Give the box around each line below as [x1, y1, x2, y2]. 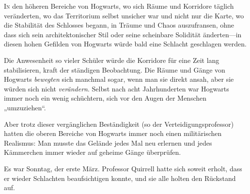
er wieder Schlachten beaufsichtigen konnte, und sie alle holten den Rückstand [4, 173, 236, 183]
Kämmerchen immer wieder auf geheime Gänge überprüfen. [4, 147, 181, 157]
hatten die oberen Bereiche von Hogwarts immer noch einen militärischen [4, 128, 222, 138]
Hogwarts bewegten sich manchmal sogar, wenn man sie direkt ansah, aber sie [4, 74, 234, 84]
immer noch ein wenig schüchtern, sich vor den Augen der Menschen [4, 93, 207, 103]
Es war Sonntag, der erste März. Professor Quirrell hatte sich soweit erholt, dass [4, 163, 242, 173]
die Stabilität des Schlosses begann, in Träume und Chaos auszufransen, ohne [4, 20, 234, 30]
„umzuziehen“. [4, 102, 46, 112]
